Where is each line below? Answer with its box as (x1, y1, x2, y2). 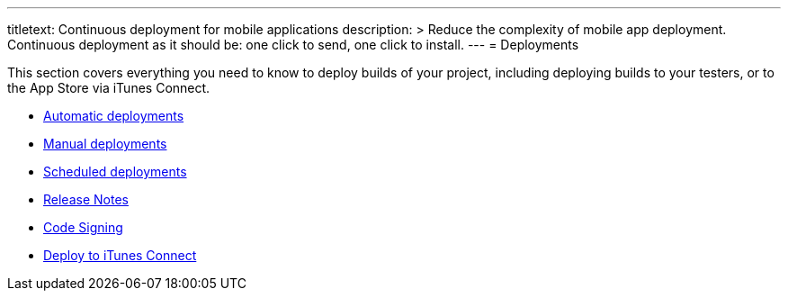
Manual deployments (43, 136, 167, 151)
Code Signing (43, 220, 123, 235)
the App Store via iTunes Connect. (7, 80, 210, 95)
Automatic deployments (43, 108, 184, 123)
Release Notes (43, 192, 129, 207)
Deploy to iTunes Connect (43, 248, 197, 263)
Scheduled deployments (43, 164, 187, 179)
